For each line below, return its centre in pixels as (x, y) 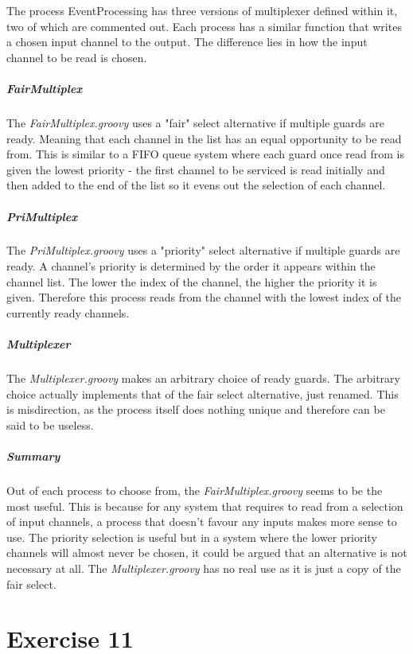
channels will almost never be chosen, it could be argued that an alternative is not (207, 553)
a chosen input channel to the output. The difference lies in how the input (187, 42)
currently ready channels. (68, 312)
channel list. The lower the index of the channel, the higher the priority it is (192, 281)
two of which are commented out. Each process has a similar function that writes (204, 26)
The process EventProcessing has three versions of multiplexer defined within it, (202, 10)
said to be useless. (50, 424)
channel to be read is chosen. (77, 57)
